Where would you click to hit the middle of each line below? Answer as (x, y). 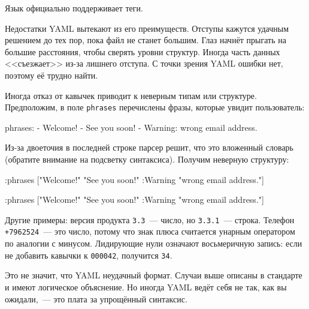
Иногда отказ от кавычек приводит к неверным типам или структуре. (131, 95)
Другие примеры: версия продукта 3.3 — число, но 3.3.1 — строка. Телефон (150, 219)
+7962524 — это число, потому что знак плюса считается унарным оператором (150, 231)
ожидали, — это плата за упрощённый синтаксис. (96, 298)
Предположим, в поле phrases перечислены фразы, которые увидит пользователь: (155, 107)
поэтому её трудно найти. (51, 75)
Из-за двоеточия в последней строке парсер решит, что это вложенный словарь (149, 147)
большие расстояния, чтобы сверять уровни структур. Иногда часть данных (143, 51)
